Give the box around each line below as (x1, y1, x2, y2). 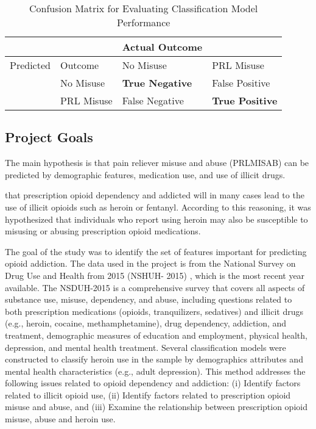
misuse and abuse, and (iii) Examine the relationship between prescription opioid (5, 400, 307, 413)
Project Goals (5, 128, 93, 146)
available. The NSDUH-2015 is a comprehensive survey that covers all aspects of (5, 281, 305, 294)
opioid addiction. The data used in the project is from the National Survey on (5, 257, 296, 270)
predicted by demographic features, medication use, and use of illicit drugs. (5, 168, 286, 181)
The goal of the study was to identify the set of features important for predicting (5, 245, 307, 258)
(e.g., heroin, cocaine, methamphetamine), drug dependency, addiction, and (5, 317, 287, 330)
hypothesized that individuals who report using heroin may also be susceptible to (5, 212, 308, 225)
